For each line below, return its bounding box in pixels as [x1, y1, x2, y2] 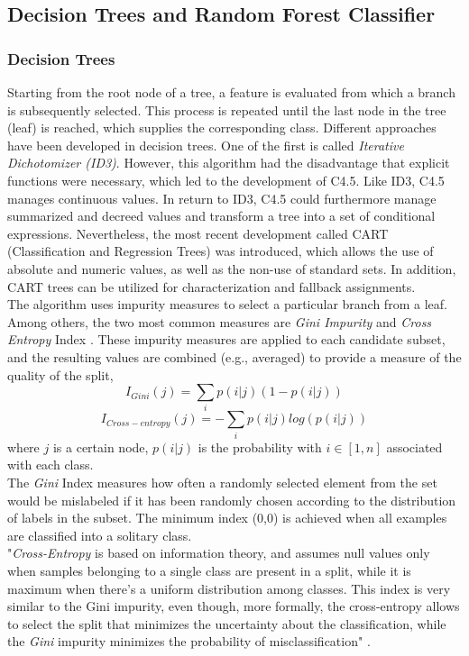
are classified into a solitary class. [7, 525, 192, 544]
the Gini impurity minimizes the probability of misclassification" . [7, 632, 371, 651]
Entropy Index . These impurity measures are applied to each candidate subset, [7, 330, 446, 349]
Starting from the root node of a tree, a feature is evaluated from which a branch [7, 83, 455, 101]
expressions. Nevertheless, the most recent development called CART [7, 223, 389, 242]
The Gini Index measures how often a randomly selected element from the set [7, 472, 437, 491]
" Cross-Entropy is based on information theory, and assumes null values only [7, 543, 430, 562]
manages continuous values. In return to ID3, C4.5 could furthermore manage [7, 188, 437, 207]
